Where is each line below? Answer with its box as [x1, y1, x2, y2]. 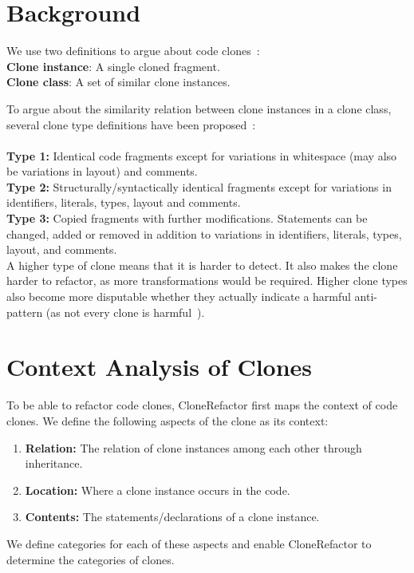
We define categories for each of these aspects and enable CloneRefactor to [6, 535, 372, 551]
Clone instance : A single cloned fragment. [6, 57, 220, 74]
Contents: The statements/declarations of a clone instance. [25, 508, 320, 525]
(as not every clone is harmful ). [45, 303, 205, 320]
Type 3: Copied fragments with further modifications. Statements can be [6, 210, 368, 227]
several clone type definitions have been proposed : [6, 116, 256, 132]
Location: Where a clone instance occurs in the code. [25, 481, 290, 498]
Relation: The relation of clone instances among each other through [25, 439, 362, 456]
